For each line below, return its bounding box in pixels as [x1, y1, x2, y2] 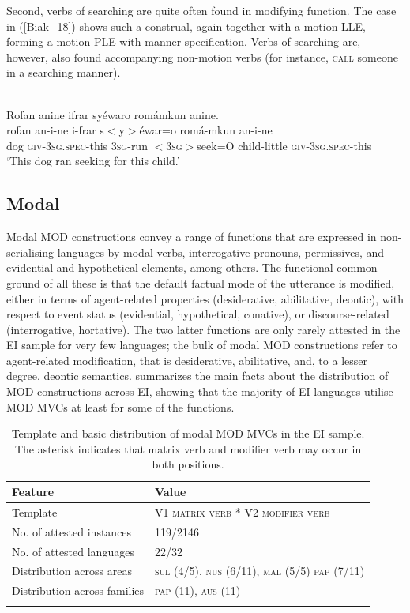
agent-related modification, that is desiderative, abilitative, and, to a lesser [6, 352, 367, 368]
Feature [12, 483, 55, 500]
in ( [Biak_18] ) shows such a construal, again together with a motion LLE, [6, 17, 367, 34]
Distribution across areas [12, 562, 132, 579]
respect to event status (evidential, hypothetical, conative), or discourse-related [6, 306, 389, 322]
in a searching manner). [6, 64, 121, 81]
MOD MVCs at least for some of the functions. [6, 398, 235, 415]
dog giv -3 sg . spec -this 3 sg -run [6, 137, 148, 153]
